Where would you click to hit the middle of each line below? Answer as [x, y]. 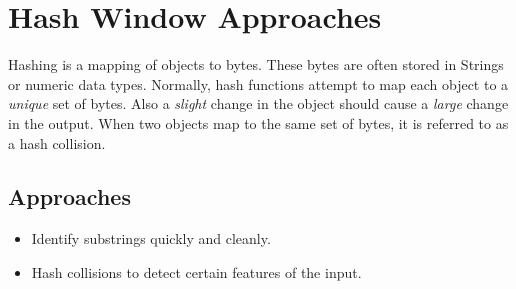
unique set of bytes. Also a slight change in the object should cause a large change [258, 103]
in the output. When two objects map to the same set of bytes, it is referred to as [258, 122]
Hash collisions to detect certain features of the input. [196, 271]
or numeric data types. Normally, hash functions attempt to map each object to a [258, 83]
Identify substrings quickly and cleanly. [151, 238]
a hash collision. [57, 142]
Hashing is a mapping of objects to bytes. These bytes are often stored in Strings [256, 64]
